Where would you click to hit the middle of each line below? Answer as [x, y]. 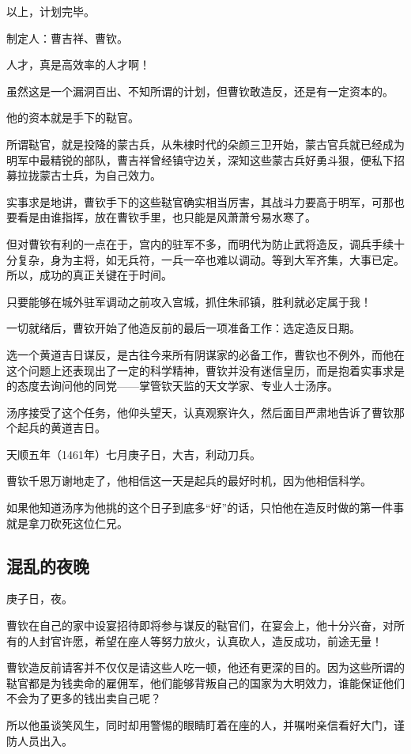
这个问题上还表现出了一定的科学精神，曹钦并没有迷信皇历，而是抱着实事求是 [205, 370]
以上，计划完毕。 [51, 11]
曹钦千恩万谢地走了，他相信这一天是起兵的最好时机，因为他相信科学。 [189, 481]
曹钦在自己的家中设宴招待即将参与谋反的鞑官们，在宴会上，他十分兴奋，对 [200, 625]
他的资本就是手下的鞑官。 [73, 117]
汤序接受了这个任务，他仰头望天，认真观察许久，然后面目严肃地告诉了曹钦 [200, 412]
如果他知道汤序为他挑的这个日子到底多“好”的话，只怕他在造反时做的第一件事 [205, 508]
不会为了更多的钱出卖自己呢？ [84, 698]
